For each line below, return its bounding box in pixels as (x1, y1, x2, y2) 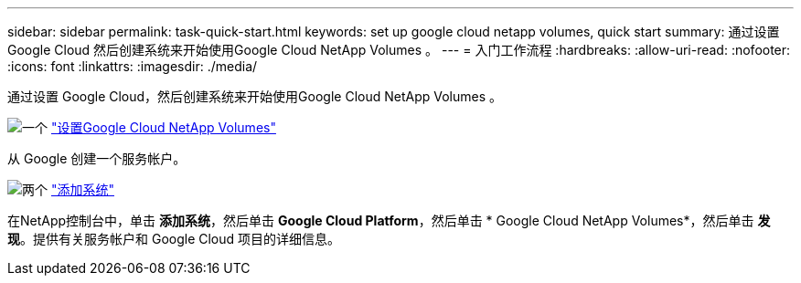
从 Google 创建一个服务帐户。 (7, 151, 187, 166)
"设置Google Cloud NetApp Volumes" (50, 120, 276, 135)
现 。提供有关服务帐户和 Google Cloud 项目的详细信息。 (7, 231, 341, 246)
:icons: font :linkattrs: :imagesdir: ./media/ (7, 58, 258, 74)
